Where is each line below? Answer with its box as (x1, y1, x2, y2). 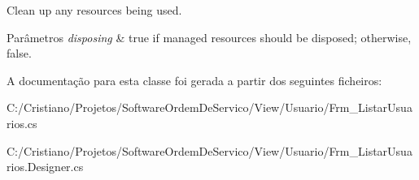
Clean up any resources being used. (7, 2, 182, 18)
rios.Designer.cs (7, 158, 84, 175)
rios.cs (7, 114, 37, 131)
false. (7, 45, 32, 62)
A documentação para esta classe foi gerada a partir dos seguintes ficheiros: (7, 71, 382, 88)
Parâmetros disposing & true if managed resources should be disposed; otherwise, (7, 28, 412, 45)
